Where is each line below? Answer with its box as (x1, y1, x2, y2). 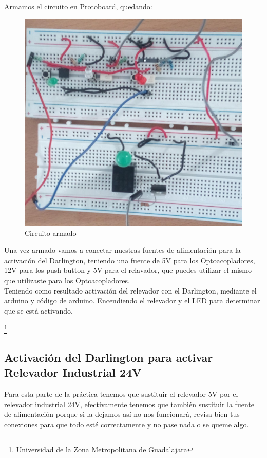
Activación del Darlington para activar (4, 350, 213, 365)
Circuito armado (25, 227, 77, 238)
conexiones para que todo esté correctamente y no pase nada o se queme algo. (4, 419, 249, 430)
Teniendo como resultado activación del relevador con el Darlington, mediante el (4, 285, 257, 296)
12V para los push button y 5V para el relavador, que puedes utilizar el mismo (4, 265, 252, 276)
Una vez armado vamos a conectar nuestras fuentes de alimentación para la (4, 245, 241, 255)
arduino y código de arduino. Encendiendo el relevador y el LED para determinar (4, 295, 260, 306)
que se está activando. (4, 305, 73, 316)
